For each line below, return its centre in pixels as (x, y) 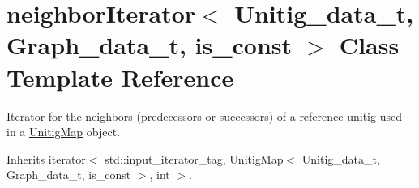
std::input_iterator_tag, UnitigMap (194, 158)
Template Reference (120, 77)
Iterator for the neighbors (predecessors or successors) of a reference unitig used (204, 115)
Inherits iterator (46, 158)
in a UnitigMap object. (64, 132)
